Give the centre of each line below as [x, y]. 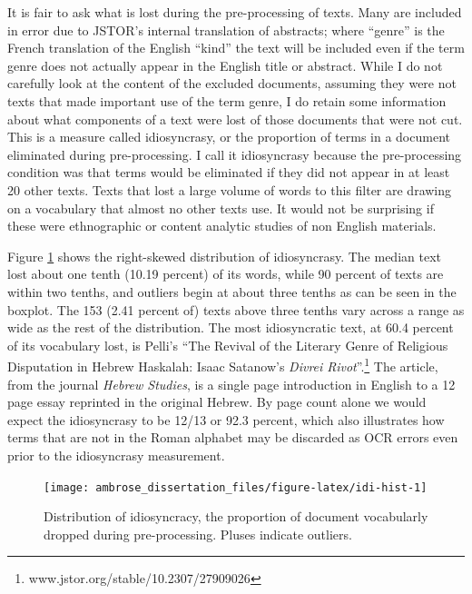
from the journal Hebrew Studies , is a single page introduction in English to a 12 [231, 384]
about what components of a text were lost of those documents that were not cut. [235, 119]
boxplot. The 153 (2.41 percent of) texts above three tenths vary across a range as [236, 309]
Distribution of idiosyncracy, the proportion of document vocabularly [236, 516]
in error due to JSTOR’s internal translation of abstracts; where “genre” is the [226, 30]
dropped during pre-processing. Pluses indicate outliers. [198, 534]
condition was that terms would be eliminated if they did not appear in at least [229, 172]
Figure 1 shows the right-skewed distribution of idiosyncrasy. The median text [224, 256]
